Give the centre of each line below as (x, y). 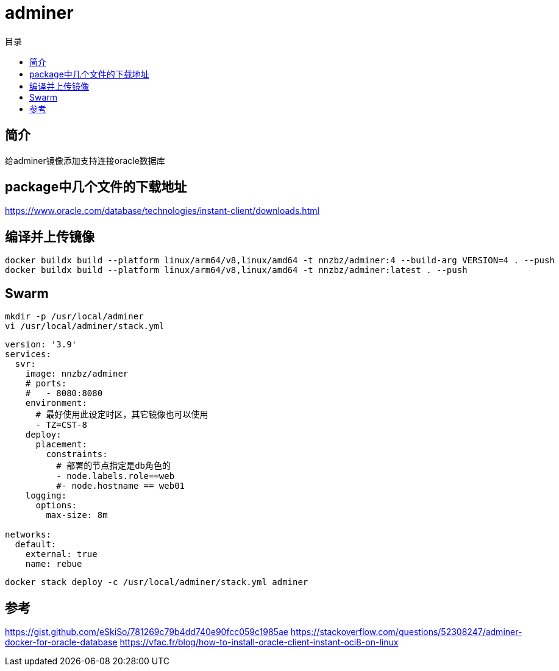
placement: (61, 445)
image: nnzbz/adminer (77, 374)
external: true (61, 554)
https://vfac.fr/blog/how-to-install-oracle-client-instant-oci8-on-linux (259, 642)
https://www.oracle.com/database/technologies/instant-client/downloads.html (162, 211)
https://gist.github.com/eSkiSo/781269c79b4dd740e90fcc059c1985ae (147, 631)
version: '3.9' (41, 345)
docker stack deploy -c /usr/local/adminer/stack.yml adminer (157, 582)
